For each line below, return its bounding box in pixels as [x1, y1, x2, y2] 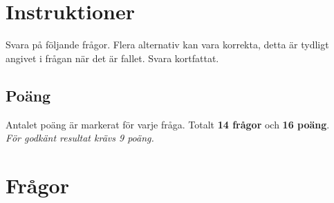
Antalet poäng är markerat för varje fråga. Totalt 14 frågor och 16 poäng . [6, 117, 330, 131]
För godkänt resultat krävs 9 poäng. [6, 130, 154, 145]
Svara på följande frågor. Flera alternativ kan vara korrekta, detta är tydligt [6, 37, 329, 52]
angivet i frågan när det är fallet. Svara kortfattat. [6, 50, 219, 65]
